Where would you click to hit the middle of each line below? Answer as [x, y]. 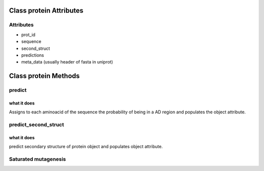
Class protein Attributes [46, 11]
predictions [33, 55]
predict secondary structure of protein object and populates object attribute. [86, 147]
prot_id [28, 35]
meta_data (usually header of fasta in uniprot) [67, 62]
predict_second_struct [37, 125]
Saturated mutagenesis [37, 159]
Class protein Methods [44, 76]
